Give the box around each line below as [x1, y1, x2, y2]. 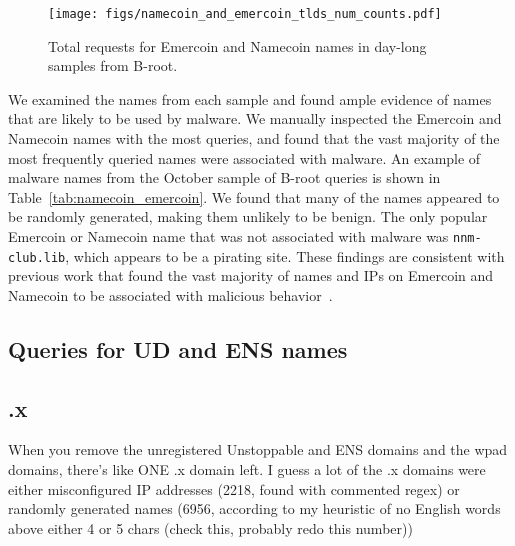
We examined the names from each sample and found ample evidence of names [8, 88, 492, 109]
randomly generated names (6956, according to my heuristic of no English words [8, 498, 501, 519]
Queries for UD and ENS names [8, 333, 348, 364]
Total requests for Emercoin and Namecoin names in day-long [48, 35, 427, 56]
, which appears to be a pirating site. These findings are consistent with [65, 245, 505, 266]
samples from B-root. [48, 55, 178, 76]
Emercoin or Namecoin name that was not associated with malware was [8, 226, 449, 246]
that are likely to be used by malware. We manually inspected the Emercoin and [8, 108, 502, 129]
